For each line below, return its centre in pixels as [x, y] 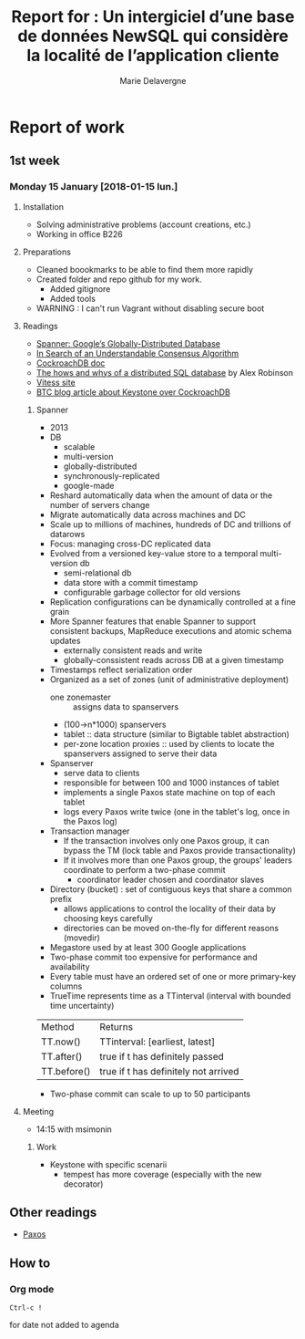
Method [57, 1026]
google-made [89, 485]
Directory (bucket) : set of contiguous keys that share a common [171, 889]
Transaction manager [90, 831]
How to [30, 1263]
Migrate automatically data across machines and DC [147, 514]
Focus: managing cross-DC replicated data [130, 544]
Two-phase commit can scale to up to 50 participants [150, 1094]
